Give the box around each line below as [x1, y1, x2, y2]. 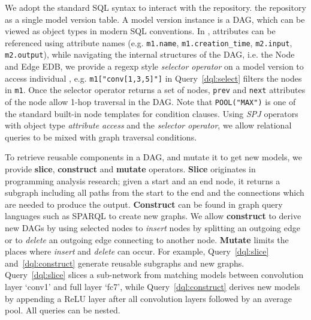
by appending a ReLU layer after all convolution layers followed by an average [5, 292, 292, 304]
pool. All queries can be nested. [5, 304, 120, 316]
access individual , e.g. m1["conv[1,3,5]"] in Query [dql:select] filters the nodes [5, 71, 302, 84]
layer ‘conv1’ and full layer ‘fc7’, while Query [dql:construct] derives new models [5, 280, 300, 292]
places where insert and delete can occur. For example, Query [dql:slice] [5, 245, 269, 258]
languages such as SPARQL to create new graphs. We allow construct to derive [5, 210, 301, 222]
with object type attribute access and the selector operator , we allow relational [5, 119, 292, 131]
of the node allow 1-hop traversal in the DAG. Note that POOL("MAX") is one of [5, 95, 296, 107]
